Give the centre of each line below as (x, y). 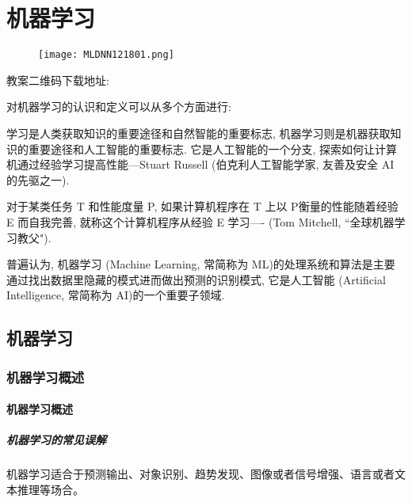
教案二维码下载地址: (58, 80)
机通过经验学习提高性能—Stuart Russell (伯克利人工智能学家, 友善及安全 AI (200, 164)
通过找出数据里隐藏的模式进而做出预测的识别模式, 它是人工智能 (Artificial (196, 279)
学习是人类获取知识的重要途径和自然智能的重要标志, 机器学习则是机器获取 (198, 133)
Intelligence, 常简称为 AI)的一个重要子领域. (116, 295)
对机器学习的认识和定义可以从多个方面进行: (119, 106)
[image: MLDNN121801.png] (106, 55)
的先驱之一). (38, 179)
